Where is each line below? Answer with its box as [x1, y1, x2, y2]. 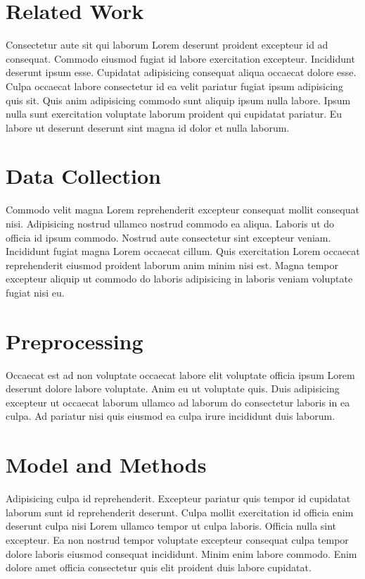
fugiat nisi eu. [6, 285, 65, 299]
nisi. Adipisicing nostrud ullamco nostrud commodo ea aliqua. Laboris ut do [6, 216, 335, 230]
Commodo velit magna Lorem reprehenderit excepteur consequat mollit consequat [6, 202, 359, 217]
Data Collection [6, 161, 161, 190]
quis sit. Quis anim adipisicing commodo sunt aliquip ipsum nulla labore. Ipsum [6, 92, 351, 107]
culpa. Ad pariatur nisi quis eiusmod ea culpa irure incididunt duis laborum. [6, 409, 335, 423]
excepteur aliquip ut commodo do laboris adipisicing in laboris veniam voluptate [6, 271, 353, 286]
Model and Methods [6, 450, 207, 479]
